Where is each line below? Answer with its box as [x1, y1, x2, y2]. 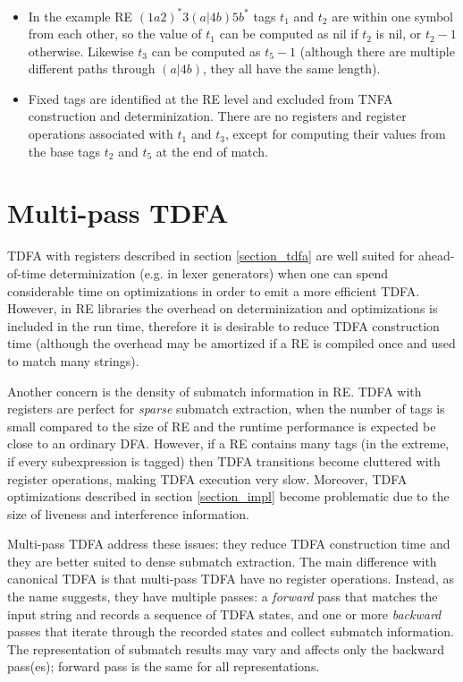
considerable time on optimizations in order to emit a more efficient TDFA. [7, 281, 420, 300]
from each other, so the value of [28, 24, 202, 43]
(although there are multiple [299, 41, 455, 60]
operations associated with [28, 124, 173, 143]
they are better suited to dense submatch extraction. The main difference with [7, 551, 437, 570]
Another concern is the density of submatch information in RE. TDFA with [7, 381, 422, 400]
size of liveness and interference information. [7, 504, 250, 523]
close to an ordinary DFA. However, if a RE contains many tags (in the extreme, [7, 434, 450, 453]
